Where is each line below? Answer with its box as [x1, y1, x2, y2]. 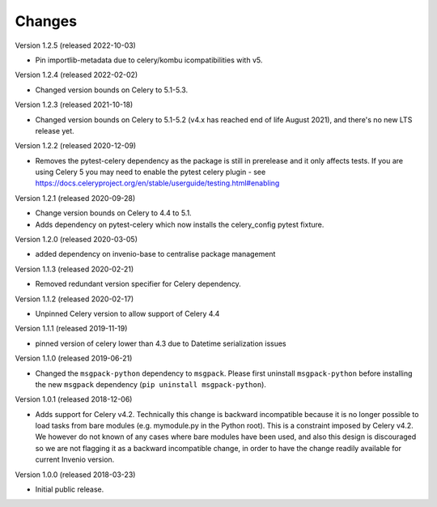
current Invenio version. [35, 454, 115, 465]
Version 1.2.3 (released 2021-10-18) [15, 100, 134, 109]
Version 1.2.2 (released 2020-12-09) [15, 141, 137, 151]
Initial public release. [35, 484, 104, 494]
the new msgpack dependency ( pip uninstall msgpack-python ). [35, 379, 267, 389]
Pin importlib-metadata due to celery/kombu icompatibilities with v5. [35, 55, 263, 65]
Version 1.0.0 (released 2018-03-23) [15, 470, 136, 479]
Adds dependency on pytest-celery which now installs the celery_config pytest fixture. [35, 219, 325, 229]
